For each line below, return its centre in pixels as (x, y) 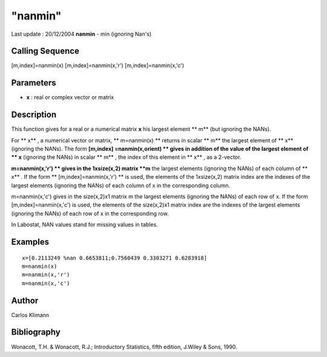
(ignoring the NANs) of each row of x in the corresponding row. (90, 213)
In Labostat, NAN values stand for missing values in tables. (84, 225)
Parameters (34, 83)
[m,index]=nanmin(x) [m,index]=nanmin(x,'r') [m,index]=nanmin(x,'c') (98, 65)
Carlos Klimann (30, 315)
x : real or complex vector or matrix (70, 98)
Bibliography (36, 332)
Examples (30, 242)
